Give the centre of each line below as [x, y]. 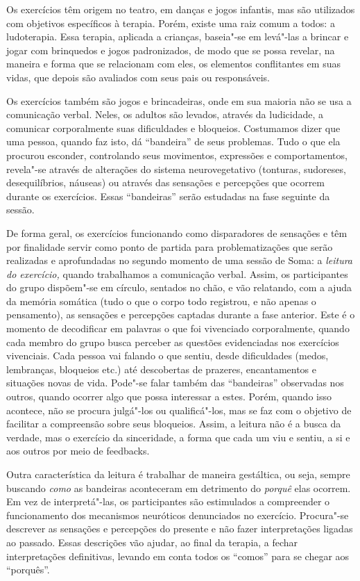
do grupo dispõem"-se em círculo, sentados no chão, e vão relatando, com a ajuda [179, 287]
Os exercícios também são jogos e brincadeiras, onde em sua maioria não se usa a [179, 100]
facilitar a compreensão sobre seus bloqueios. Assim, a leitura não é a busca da [174, 424]
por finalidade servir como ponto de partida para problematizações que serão [170, 246]
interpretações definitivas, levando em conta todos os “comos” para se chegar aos [178, 556]
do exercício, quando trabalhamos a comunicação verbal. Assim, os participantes [177, 273]
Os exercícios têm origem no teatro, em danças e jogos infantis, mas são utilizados [181, 9]
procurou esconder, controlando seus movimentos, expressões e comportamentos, [177, 155]
